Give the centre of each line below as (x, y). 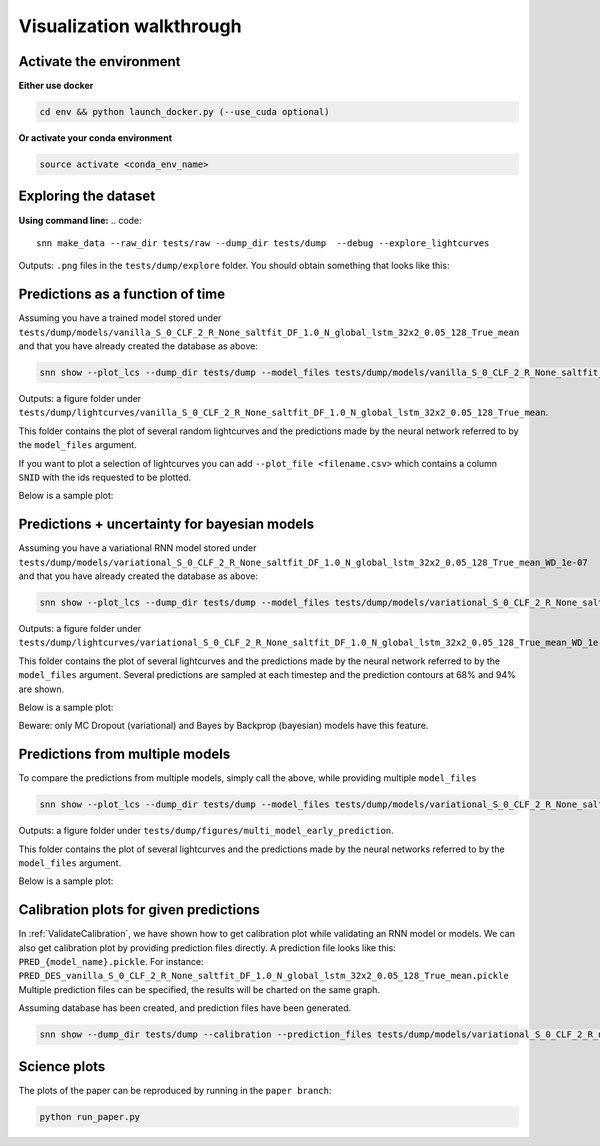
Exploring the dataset (87, 196)
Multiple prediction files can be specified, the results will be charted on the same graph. (199, 989)
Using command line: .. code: (80, 220)
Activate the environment (99, 61)
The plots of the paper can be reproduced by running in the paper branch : (175, 1090)
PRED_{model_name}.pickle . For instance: (111, 962)
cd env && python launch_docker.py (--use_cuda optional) (184, 112)
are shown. (41, 689)
